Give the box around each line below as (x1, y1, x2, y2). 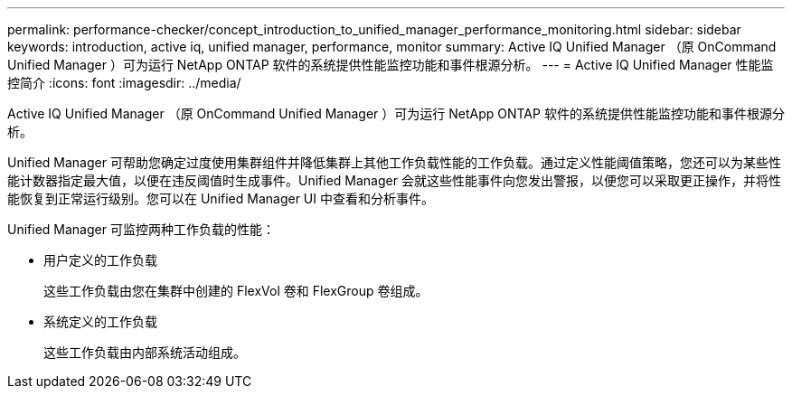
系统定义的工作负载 (43, 314, 157, 329)
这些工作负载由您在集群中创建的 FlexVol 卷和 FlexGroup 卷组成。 (43, 283, 429, 298)
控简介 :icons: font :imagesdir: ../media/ (7, 75, 241, 90)
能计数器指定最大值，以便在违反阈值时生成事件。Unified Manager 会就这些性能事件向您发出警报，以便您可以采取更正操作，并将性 (7, 173, 781, 188)
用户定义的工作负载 (43, 252, 157, 268)
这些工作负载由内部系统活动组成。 (43, 344, 246, 360)
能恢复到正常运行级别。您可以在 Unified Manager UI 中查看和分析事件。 (7, 191, 434, 206)
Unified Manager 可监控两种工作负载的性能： (7, 222, 275, 237)
